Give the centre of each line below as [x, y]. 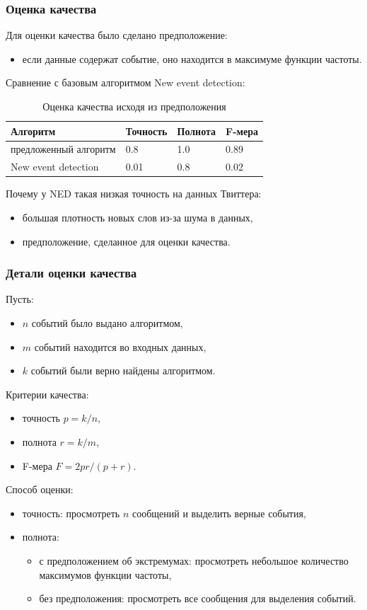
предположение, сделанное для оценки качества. [126, 241]
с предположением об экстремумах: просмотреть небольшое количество [194, 560]
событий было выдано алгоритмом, [107, 322]
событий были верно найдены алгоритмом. [123, 370]
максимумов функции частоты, [105, 574]
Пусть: [20, 299]
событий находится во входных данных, [120, 346]
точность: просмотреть [71, 513]
